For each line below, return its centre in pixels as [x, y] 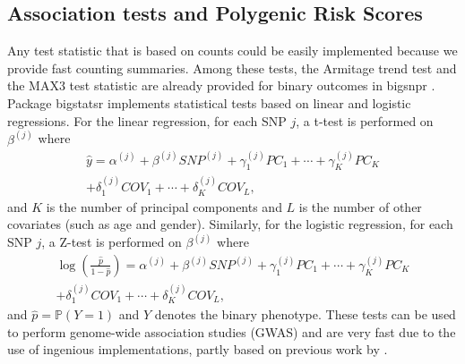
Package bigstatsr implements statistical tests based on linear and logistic [209, 102]
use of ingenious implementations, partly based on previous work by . [198, 349]
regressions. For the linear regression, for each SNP [147, 120]
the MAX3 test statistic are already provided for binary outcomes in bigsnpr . [221, 85]
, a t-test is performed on [365, 120]
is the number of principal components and [164, 206]
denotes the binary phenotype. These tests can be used [305, 314]
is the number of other [360, 206]
